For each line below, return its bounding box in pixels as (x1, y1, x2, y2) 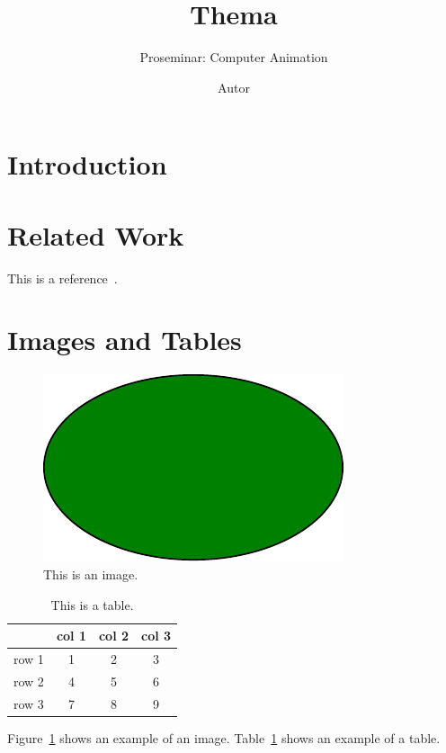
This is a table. (50, 595, 134, 614)
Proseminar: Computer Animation (139, 48, 328, 67)
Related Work (7, 216, 184, 253)
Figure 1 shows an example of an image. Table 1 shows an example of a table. (7, 728, 441, 747)
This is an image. (43, 564, 138, 583)
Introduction (7, 146, 167, 183)
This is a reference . (7, 268, 118, 287)
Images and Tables (7, 321, 242, 358)
